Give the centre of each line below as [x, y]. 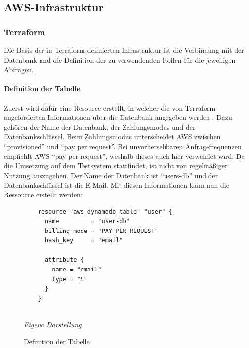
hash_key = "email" [84, 241]
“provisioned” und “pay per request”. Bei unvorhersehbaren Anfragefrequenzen [123, 146]
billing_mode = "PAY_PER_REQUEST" [102, 231]
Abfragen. [19, 69]
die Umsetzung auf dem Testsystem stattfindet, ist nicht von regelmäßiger [116, 166]
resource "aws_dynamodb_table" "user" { [105, 212]
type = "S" [70, 279]
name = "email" [77, 270]
